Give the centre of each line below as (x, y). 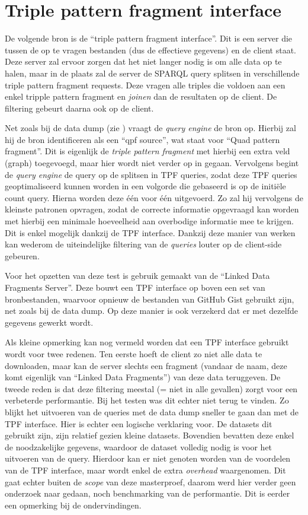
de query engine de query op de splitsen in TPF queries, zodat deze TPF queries (151, 174)
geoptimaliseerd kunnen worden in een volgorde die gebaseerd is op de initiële (145, 186)
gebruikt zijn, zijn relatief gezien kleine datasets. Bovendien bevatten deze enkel (150, 435)
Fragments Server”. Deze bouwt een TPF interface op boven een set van (135, 287)
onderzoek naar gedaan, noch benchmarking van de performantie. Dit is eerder (147, 493)
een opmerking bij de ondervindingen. (73, 505)
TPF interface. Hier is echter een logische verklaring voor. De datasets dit (139, 423)
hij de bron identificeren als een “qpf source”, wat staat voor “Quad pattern (142, 139)
